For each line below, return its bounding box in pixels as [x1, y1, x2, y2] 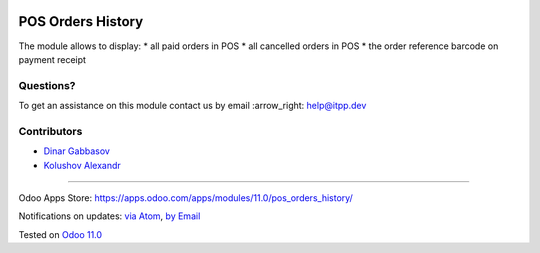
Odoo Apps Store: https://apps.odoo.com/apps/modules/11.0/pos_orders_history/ [18, 191, 354, 204]
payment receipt [18, 53, 87, 65]
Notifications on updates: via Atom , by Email [18, 210, 201, 222]
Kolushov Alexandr [43, 159, 122, 171]
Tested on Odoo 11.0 [18, 228, 103, 240]
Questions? [18, 78, 76, 92]
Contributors [18, 124, 83, 138]
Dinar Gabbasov [43, 145, 110, 157]
